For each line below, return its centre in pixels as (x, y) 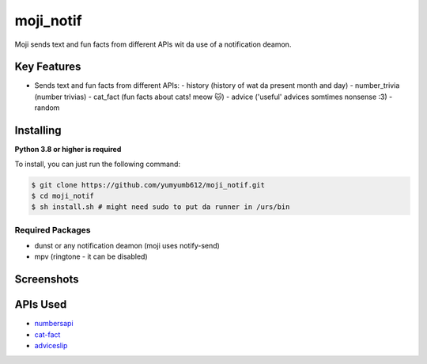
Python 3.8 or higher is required (68, 150)
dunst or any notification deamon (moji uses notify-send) (127, 246)
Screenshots (47, 280)
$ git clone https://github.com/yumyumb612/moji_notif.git (148, 185)
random (47, 108)
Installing (38, 131)
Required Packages (53, 229)
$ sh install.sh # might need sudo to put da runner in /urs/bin (161, 207)
